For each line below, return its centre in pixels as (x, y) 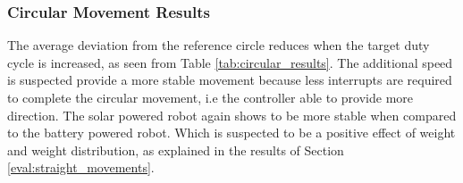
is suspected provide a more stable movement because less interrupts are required (230, 80)
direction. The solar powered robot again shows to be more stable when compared (232, 115)
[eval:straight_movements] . (81, 167)
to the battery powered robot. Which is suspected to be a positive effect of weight (231, 133)
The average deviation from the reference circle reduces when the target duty (219, 45)
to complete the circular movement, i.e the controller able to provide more (210, 97)
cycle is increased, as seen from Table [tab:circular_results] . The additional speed (230, 62)
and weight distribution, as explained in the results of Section (176, 150)
